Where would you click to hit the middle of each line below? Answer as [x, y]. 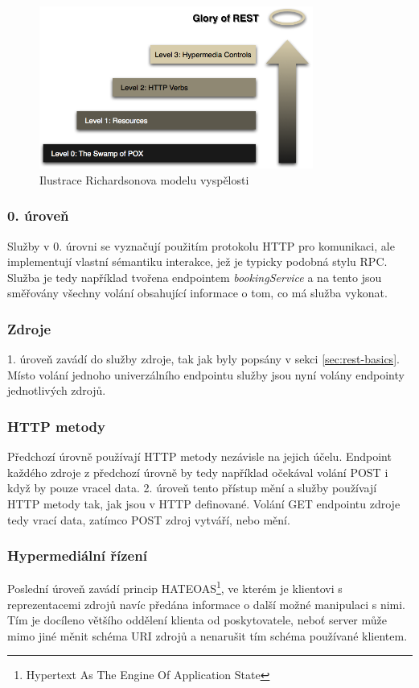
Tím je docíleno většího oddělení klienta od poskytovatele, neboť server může [197, 620]
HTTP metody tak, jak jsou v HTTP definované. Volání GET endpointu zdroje [204, 503]
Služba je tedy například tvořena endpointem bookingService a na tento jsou [195, 277]
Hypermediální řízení [77, 555]
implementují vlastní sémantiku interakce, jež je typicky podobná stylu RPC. [197, 261]
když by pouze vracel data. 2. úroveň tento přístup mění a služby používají [192, 488]
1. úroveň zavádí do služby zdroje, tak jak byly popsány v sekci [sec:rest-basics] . [203, 359]
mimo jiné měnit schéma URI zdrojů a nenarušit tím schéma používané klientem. [207, 635]
